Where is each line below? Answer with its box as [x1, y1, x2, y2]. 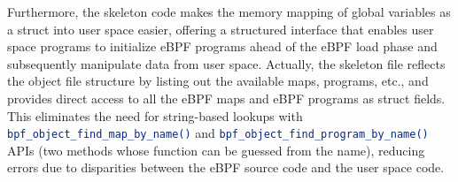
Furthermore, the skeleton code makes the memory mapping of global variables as [7, 3, 451, 20]
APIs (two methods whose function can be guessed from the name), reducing [7, 140, 425, 159]
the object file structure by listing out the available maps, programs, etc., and [7, 72, 429, 90]
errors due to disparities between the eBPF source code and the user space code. [7, 158, 445, 177]
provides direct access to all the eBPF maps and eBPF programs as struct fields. [7, 88, 446, 107]
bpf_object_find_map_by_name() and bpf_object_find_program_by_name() [7, 124, 429, 142]
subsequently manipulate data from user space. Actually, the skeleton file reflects [7, 54, 446, 72]
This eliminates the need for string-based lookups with [7, 106, 303, 125]
